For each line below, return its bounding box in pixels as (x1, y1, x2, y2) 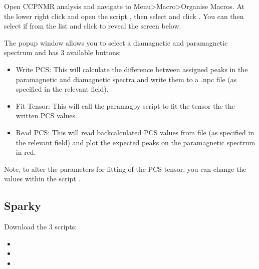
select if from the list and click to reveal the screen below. (4, 21, 181, 31)
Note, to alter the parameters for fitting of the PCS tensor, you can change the (4, 163, 246, 174)
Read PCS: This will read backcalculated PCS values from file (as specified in (16, 127, 254, 137)
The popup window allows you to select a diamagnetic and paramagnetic (4, 37, 228, 48)
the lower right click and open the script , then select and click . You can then (4, 11, 244, 21)
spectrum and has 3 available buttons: (4, 47, 121, 58)
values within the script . (4, 173, 81, 184)
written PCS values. (16, 110, 77, 121)
